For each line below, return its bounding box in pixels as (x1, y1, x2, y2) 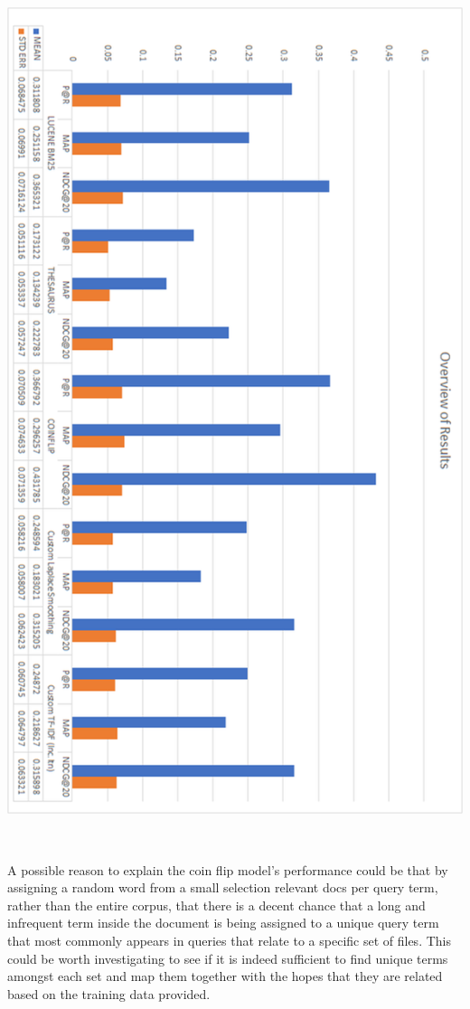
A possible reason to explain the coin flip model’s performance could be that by (7, 860, 448, 879)
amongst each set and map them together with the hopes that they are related (7, 967, 443, 985)
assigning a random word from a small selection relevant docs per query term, (7, 878, 438, 897)
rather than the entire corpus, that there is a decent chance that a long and (7, 895, 426, 914)
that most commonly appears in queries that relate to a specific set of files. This (7, 930, 451, 949)
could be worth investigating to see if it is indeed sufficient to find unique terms (7, 948, 448, 967)
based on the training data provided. (7, 984, 211, 1003)
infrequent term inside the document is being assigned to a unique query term (7, 913, 439, 932)
